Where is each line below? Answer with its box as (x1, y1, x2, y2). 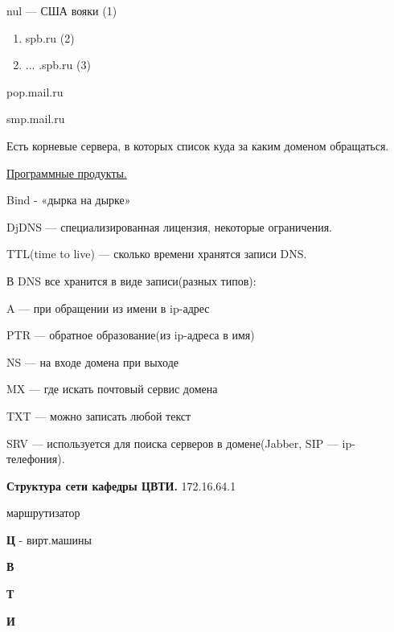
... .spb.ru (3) (25, 56, 91, 73)
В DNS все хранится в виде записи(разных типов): (6, 272, 257, 289)
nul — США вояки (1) (6, 2, 117, 18)
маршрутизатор (6, 504, 80, 521)
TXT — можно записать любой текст (6, 407, 191, 424)
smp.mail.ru (6, 110, 65, 127)
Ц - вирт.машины (6, 531, 92, 548)
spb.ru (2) (25, 29, 75, 46)
